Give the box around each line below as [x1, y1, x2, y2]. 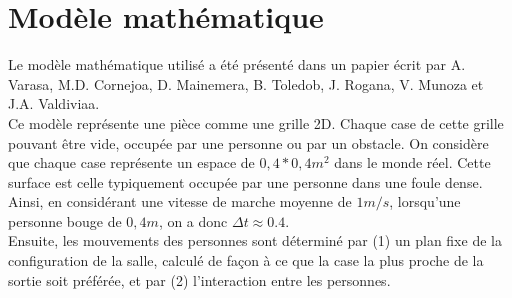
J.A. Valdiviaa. [8, 93, 100, 114]
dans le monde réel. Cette [334, 152, 491, 173]
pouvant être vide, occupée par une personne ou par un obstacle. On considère [8, 132, 489, 153]
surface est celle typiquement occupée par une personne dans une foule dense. [8, 171, 483, 192]
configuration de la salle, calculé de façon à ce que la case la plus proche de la [8, 250, 484, 271]
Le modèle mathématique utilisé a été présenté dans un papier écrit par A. [8, 54, 466, 75]
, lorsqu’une [389, 191, 461, 212]
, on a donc [158, 210, 228, 231]
